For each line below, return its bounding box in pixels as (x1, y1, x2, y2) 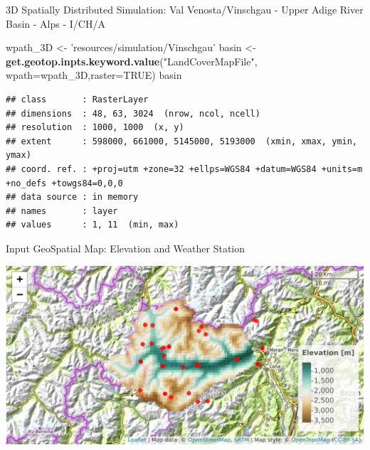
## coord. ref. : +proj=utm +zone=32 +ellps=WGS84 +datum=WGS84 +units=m (6, 164, 363, 174)
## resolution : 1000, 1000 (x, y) (6, 122, 184, 133)
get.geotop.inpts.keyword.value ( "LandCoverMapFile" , (6, 53, 258, 68)
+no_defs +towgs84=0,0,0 (6, 178, 123, 188)
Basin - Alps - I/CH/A (6, 16, 105, 31)
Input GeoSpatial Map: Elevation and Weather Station (6, 240, 245, 255)
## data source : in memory (6, 192, 139, 203)
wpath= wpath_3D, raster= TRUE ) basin (6, 68, 182, 82)
